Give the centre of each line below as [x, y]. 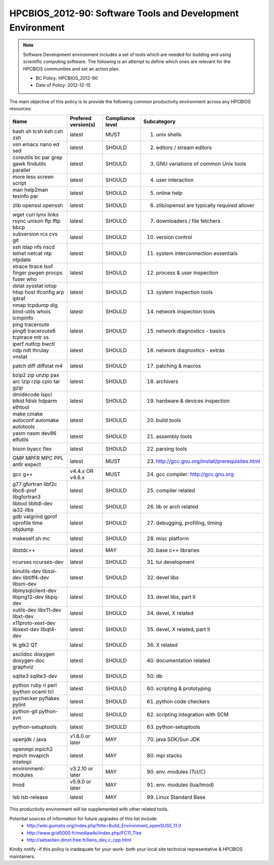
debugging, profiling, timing [189, 523]
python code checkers [183, 702]
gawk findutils [29, 164]
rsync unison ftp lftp [37, 221]
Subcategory [160, 122]
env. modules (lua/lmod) [185, 785]
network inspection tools [185, 312]
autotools [24, 427]
